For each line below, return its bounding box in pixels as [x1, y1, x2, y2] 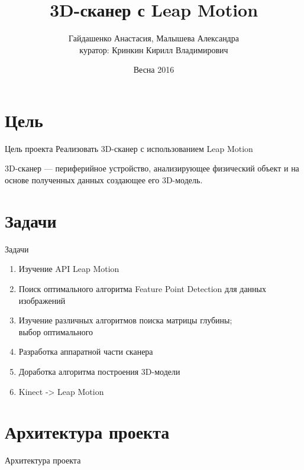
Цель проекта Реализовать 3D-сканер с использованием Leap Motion [5, 142, 253, 154]
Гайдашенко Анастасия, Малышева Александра [69, 32, 239, 44]
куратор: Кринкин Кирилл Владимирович [79, 43, 228, 56]
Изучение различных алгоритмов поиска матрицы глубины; [18, 314, 232, 326]
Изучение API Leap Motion [18, 262, 119, 275]
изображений [18, 294, 66, 306]
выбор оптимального [18, 325, 93, 338]
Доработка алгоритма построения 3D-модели [18, 365, 180, 377]
